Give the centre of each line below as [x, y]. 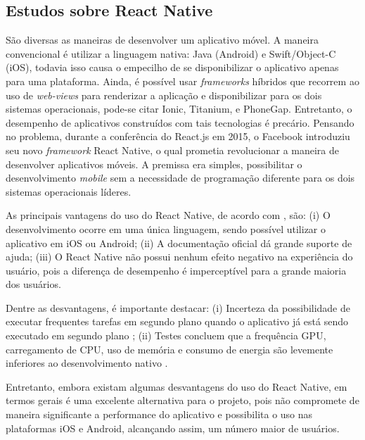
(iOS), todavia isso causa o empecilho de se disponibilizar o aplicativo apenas [172, 67]
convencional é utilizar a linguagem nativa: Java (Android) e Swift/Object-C [171, 53]
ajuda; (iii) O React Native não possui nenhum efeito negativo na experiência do [179, 257]
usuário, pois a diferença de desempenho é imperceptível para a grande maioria [176, 270]
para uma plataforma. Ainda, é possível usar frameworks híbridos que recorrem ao [182, 81]
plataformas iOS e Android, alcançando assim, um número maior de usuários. [173, 428]
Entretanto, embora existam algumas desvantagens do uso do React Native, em [177, 386]
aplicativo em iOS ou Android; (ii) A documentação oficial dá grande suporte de [179, 243]
